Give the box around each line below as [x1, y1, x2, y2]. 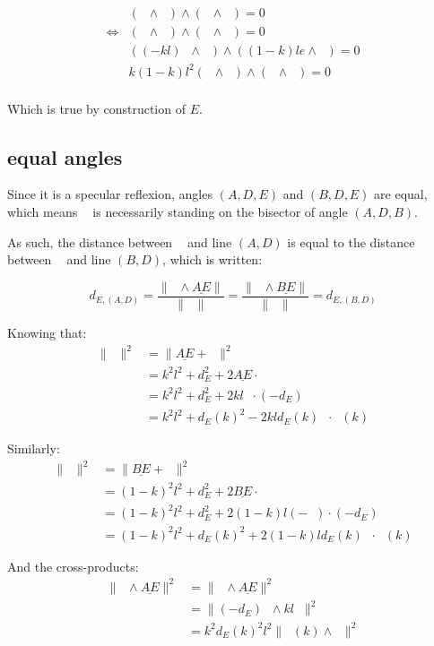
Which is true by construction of [7, 99, 186, 117]
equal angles [7, 142, 123, 170]
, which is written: [162, 250, 263, 269]
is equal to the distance [287, 232, 415, 251]
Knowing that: [7, 323, 87, 341]
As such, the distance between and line [7, 232, 232, 251]
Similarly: [7, 439, 60, 458]
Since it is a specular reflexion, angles [7, 185, 213, 203]
